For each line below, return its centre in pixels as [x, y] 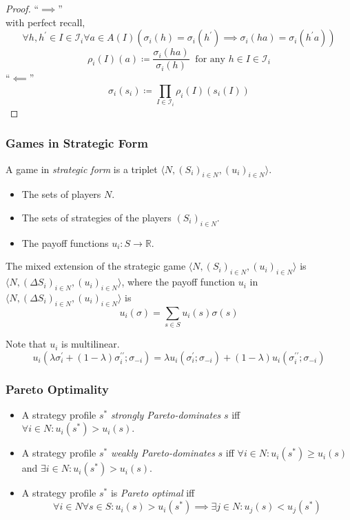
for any [210, 59]
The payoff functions [65, 242]
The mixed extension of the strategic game [96, 266]
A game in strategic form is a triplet [82, 169]
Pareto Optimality [57, 389]
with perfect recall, [45, 22]
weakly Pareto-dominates [163, 453]
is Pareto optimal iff [153, 493]
